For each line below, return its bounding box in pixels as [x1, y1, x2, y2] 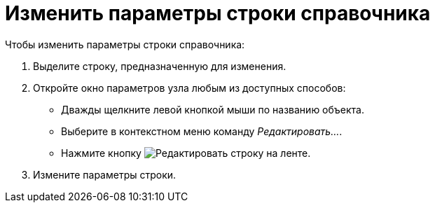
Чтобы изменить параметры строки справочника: [5, 38, 245, 50]
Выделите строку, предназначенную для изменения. [33, 60, 286, 72]
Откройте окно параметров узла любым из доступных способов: [33, 81, 346, 94]
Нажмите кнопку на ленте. [61, 146, 311, 159]
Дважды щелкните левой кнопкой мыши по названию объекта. [61, 103, 365, 116]
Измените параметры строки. [33, 168, 177, 181]
